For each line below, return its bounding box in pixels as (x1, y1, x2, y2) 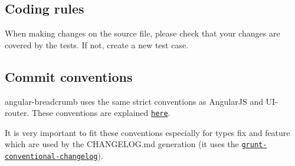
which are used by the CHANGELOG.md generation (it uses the (5, 138, 239, 150)
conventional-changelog (5, 152, 98, 161)
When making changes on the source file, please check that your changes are (5, 27, 280, 39)
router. (5, 107, 29, 119)
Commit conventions (5, 67, 133, 85)
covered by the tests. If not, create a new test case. (5, 38, 189, 51)
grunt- (241, 141, 267, 150)
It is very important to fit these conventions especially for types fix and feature (5, 126, 290, 138)
